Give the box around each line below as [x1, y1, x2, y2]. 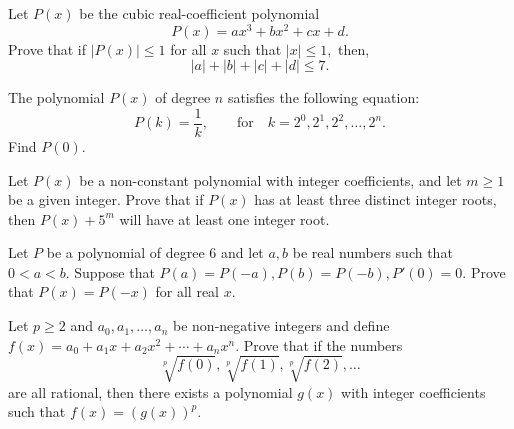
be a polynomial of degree [46, 242, 205, 263]
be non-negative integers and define [173, 315, 390, 336]
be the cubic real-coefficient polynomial [79, 3, 320, 23]
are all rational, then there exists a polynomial [8, 381, 293, 402]
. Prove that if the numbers [235, 334, 403, 355]
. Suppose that [65, 261, 155, 282]
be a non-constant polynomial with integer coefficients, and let [79, 169, 462, 190]
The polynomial [8, 87, 105, 108]
